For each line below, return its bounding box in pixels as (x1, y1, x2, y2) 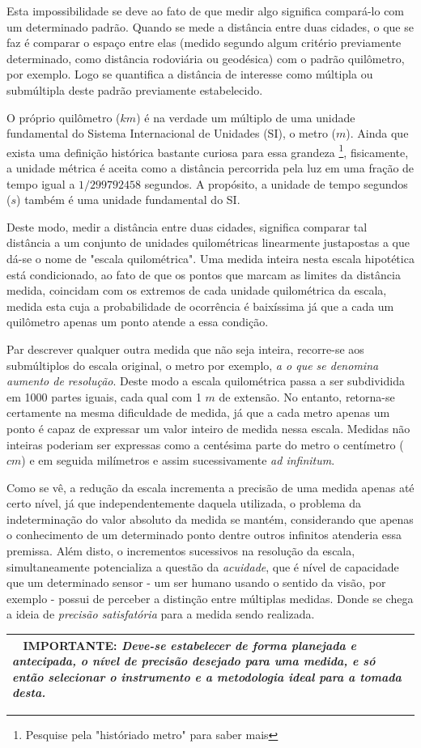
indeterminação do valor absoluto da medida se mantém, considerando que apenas (6, 510, 414, 527)
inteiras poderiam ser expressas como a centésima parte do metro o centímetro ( (6, 436, 404, 453)
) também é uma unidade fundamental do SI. (16, 191, 240, 208)
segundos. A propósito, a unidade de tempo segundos (144, 175, 408, 192)
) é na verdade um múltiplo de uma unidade (136, 108, 355, 125)
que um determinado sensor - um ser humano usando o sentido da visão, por (6, 574, 386, 591)
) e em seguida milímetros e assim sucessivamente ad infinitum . (21, 452, 335, 469)
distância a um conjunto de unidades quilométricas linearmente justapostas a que (6, 234, 410, 251)
